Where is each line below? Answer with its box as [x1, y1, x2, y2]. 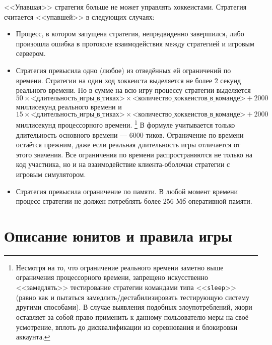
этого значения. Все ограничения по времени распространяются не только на [16, 149, 253, 159]
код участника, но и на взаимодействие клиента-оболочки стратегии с [16, 159, 230, 169]
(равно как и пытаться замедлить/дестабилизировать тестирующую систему [16, 292, 249, 302]
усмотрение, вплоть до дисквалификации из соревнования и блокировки [16, 321, 238, 332]
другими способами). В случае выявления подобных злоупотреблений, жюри [16, 302, 252, 312]
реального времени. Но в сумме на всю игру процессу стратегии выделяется [16, 85, 251, 95]
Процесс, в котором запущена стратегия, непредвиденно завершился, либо [16, 28, 244, 39]
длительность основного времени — [16, 129, 127, 140]
